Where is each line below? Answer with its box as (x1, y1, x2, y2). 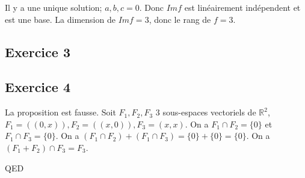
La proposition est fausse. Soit (5, 106, 116, 118)
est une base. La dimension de (5, 13, 116, 25)
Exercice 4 (5, 78, 70, 96)
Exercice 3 (5, 42, 70, 61)
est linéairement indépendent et (184, 1, 301, 13)
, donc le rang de (149, 13, 211, 25)
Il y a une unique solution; (5, 1, 102, 13)
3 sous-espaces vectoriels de (155, 106, 256, 118)
